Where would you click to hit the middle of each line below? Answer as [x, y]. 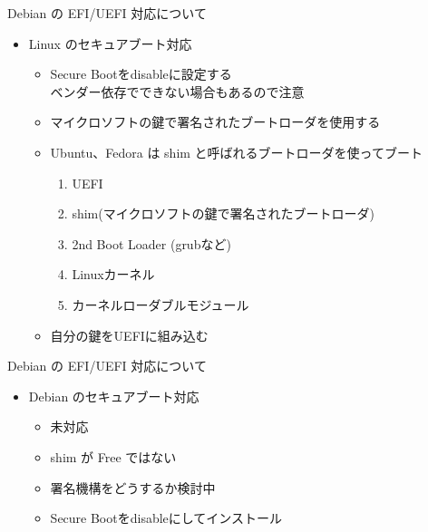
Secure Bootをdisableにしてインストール [166, 518]
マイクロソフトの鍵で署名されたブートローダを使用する [215, 122]
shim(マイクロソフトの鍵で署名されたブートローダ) [223, 213]
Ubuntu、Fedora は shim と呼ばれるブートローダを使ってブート [236, 152]
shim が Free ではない [113, 456]
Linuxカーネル [113, 274]
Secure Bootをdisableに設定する [141, 74]
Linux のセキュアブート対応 [110, 43]
